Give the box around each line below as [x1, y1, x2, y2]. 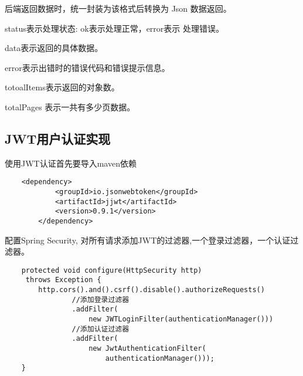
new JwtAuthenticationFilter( [88, 344, 206, 353]
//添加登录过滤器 [72, 295, 130, 304]
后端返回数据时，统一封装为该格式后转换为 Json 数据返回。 [5, 2, 231, 14]
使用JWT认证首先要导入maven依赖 [5, 157, 137, 169]
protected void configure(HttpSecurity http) [21, 266, 202, 275]
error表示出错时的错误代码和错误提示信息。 [5, 61, 170, 73]
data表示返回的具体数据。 [5, 42, 103, 54]
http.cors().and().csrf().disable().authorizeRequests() [38, 286, 265, 294]
